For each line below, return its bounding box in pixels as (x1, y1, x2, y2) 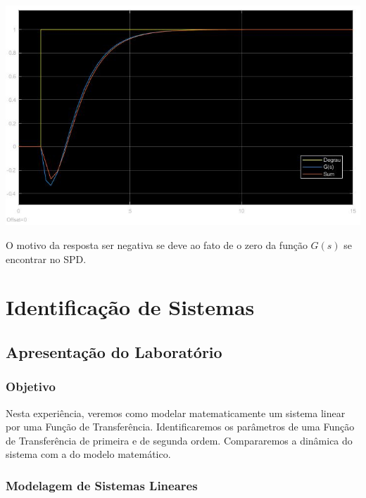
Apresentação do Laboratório (6, 341, 222, 362)
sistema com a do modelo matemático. (6, 447, 171, 461)
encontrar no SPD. (6, 251, 87, 266)
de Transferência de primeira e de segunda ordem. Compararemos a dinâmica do (6, 433, 353, 447)
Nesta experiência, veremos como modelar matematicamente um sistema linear (6, 405, 346, 420)
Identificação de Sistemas (6, 293, 255, 321)
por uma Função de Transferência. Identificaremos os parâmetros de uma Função (6, 419, 355, 434)
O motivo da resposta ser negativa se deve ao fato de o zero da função (6, 238, 308, 253)
